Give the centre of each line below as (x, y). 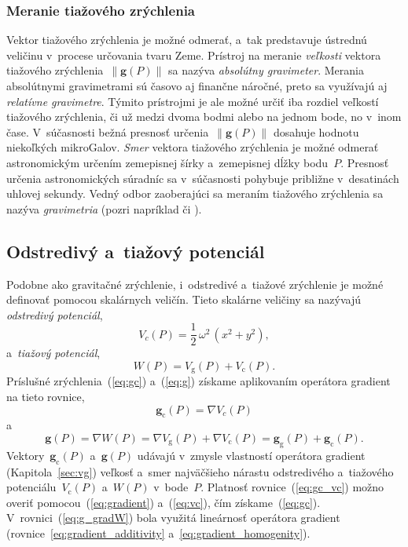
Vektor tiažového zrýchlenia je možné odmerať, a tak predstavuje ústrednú (187, 40)
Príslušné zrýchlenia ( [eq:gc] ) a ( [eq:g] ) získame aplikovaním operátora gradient (198, 381)
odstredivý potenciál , (55, 314)
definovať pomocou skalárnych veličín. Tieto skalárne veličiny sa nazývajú (184, 299)
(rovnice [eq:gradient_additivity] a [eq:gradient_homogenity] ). (158, 532)
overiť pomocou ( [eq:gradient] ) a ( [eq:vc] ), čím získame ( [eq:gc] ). (164, 502)
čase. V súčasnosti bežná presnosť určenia (108, 131)
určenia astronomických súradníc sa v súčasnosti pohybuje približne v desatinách (203, 178)
